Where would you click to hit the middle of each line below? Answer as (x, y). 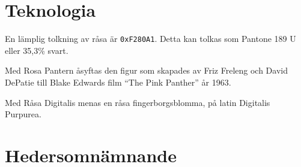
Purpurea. (23, 114)
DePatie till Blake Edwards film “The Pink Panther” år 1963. (118, 82)
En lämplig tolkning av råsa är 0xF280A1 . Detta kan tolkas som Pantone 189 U (150, 39)
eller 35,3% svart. (37, 50)
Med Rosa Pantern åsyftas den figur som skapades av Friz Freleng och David (146, 70)
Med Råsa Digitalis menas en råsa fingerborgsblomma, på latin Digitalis (138, 102)
